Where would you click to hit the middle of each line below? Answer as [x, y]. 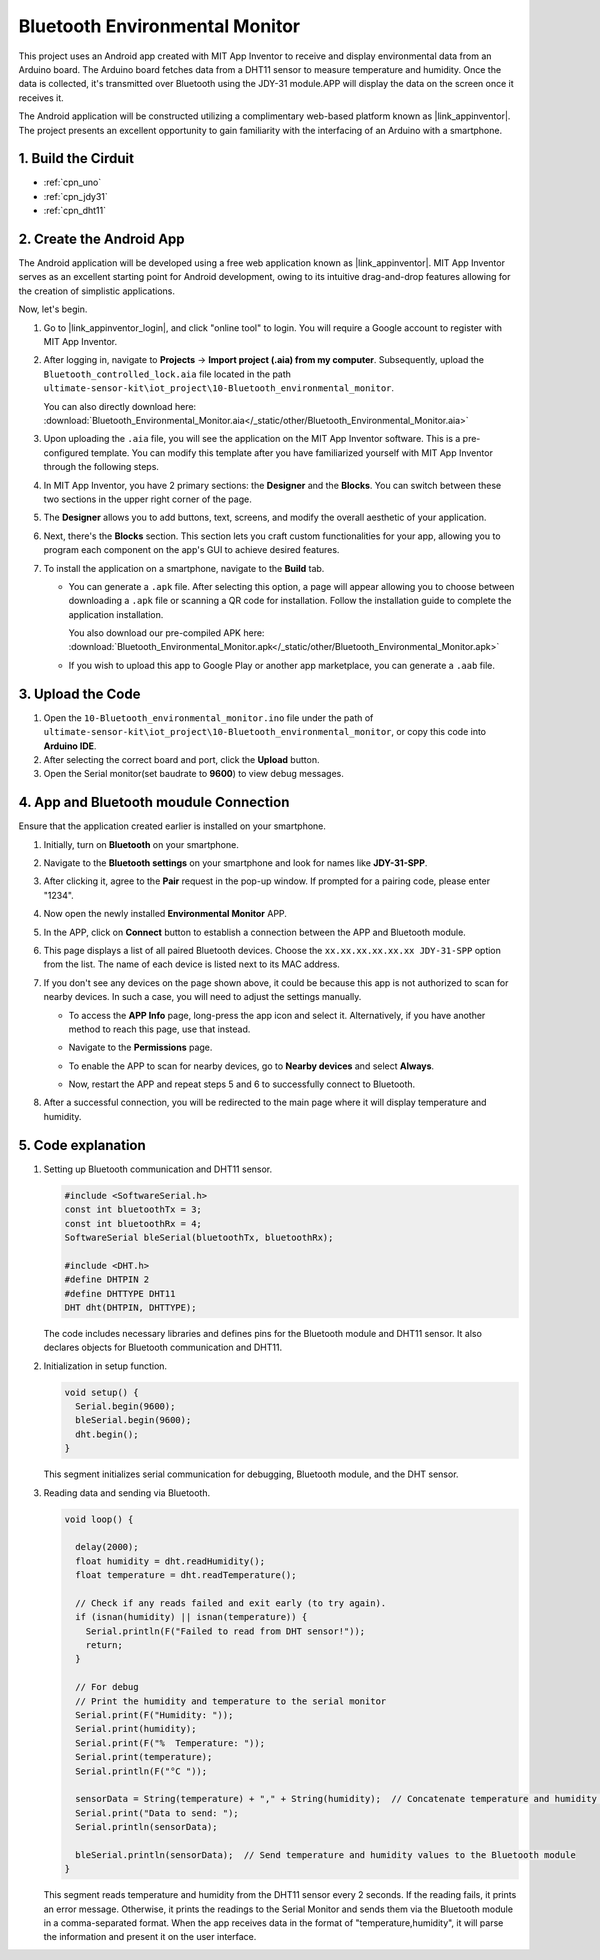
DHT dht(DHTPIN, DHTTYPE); [130, 1307]
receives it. [41, 97]
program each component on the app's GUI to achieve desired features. [191, 550]
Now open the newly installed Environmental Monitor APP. [165, 914]
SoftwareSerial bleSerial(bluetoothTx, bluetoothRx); [199, 1237]
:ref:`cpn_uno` [72, 182]
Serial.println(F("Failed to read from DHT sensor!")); [225, 1631]
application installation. [116, 614]
